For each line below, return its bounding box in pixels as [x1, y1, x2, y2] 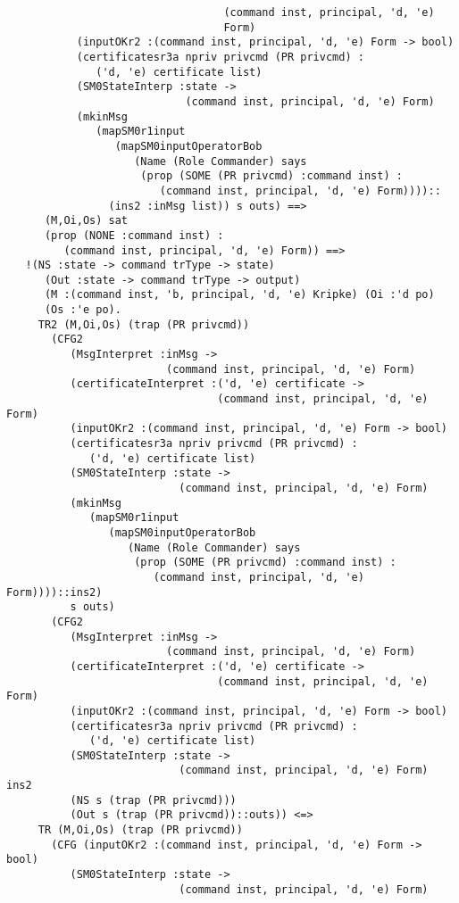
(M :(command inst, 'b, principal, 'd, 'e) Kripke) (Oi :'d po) [44, 288, 435, 302]
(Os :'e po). [44, 303, 121, 317]
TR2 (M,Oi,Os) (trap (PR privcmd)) [38, 318, 250, 331]
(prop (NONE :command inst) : [44, 228, 224, 242]
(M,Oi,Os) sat [44, 214, 129, 228]
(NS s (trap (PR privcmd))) [70, 793, 237, 807]
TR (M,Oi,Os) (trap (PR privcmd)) [38, 824, 243, 837]
